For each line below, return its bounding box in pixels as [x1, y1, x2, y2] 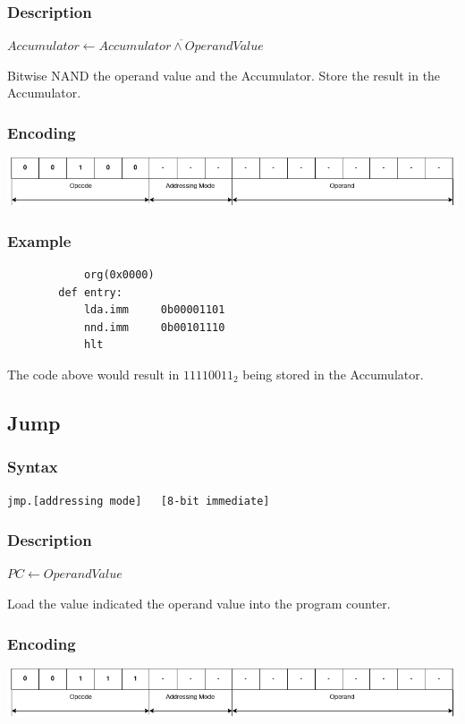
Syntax [7, 456, 58, 478]
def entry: [58, 285, 123, 299]
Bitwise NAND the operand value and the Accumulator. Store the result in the [7, 65, 441, 84]
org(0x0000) [83, 268, 155, 282]
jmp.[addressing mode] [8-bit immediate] [7, 494, 270, 507]
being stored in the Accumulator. [242, 365, 424, 384]
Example [7, 229, 72, 251]
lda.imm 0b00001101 [83, 303, 225, 317]
